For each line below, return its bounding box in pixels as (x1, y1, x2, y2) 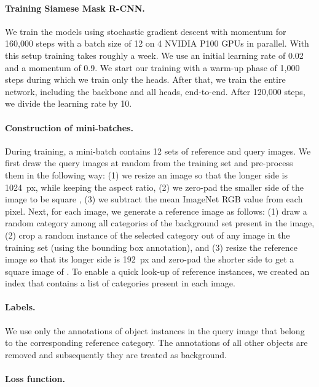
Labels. (5, 301, 36, 313)
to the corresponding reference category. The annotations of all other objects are (5, 336, 308, 349)
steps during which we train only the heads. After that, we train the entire (5, 73, 286, 86)
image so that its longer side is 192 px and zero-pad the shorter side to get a (5, 253, 294, 266)
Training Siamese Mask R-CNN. (5, 1, 145, 14)
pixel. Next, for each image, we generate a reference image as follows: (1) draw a (5, 204, 307, 217)
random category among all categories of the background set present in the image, (5, 216, 315, 229)
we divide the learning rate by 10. (5, 97, 132, 110)
